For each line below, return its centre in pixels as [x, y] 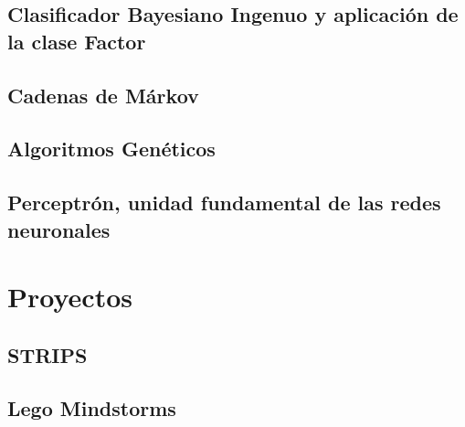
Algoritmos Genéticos [111, 149]
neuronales [59, 229]
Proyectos [70, 297]
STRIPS [48, 354]
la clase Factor [77, 41]
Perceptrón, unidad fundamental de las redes [224, 203]
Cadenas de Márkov [103, 95]
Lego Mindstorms [92, 408]
